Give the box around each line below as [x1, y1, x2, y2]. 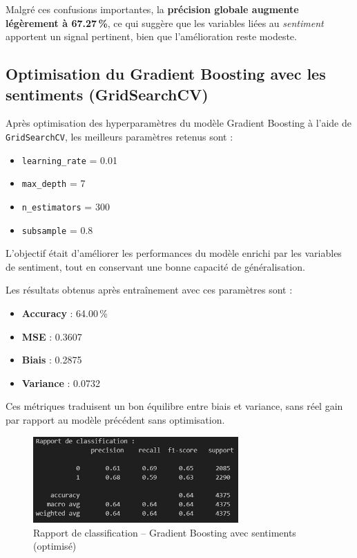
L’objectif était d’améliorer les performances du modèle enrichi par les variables [6, 246, 342, 260]
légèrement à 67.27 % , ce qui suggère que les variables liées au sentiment [6, 15, 324, 30]
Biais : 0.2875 [21, 352, 82, 367]
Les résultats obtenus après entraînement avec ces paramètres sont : [6, 282, 293, 297]
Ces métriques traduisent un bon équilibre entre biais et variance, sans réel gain [6, 399, 343, 413]
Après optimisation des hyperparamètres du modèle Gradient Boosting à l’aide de [6, 116, 351, 130]
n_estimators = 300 [21, 199, 110, 213]
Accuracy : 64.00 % [21, 306, 108, 321]
